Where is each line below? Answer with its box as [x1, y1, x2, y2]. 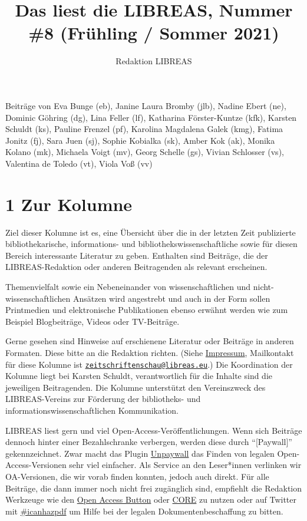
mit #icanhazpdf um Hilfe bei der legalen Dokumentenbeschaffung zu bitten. [5, 504, 283, 517]
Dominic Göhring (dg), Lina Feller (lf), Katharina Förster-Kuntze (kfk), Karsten [5, 111, 297, 123]
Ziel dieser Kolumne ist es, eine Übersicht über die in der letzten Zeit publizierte [5, 226, 296, 238]
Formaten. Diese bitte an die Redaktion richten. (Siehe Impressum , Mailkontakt [5, 346, 294, 358]
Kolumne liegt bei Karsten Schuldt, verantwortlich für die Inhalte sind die [5, 370, 273, 382]
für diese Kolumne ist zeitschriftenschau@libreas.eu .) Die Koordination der [5, 358, 293, 370]
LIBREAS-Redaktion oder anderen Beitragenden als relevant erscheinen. [5, 260, 268, 273]
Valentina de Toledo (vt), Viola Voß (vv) [5, 157, 153, 169]
